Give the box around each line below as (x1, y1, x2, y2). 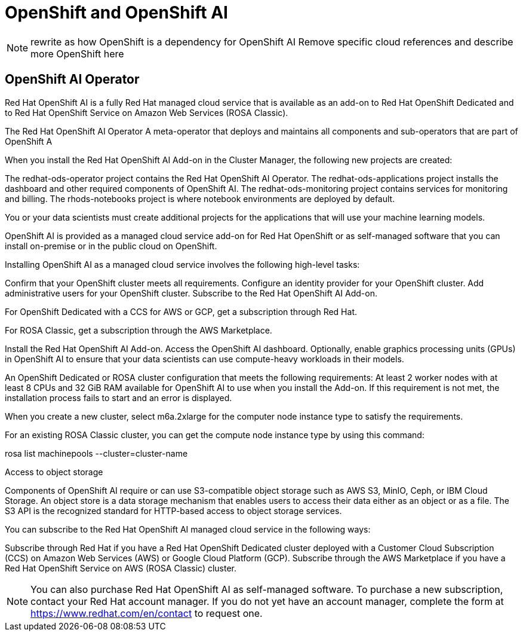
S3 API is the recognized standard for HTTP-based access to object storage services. (5, 505, 342, 516)
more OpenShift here (30, 47, 124, 60)
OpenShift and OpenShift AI (5, 2, 228, 23)
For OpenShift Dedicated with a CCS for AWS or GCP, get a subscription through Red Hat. (5, 306, 358, 317)
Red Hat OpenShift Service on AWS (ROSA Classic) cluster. (5, 562, 237, 573)
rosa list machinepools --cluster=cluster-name (5, 448, 188, 458)
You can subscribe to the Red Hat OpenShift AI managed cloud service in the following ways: (5, 524, 371, 534)
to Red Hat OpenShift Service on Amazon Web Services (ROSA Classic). (5, 107, 288, 118)
